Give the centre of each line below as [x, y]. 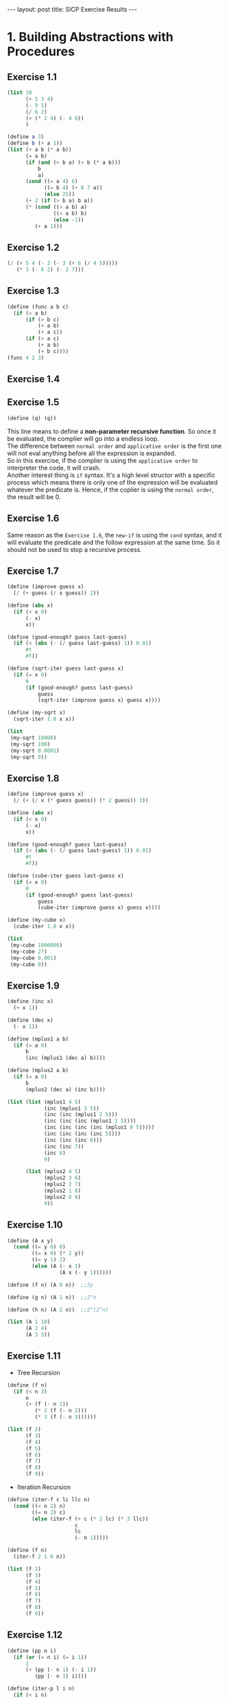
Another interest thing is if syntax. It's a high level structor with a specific [111, 475]
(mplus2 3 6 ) [62, 1178]
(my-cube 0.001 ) [33, 958]
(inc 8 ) [55, 1153]
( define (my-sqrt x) [37, 713]
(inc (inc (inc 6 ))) [73, 1140]
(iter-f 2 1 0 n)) [40, 1557]
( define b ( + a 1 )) [35, 143]
